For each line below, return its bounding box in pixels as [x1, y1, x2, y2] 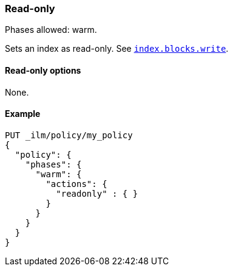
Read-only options [5, 65, 81, 76]
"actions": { [46, 178, 107, 189]
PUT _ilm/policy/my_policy [5, 130, 133, 140]
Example [5, 108, 41, 119]
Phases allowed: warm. [5, 24, 97, 35]
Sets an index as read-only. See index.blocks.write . [5, 43, 229, 54]
